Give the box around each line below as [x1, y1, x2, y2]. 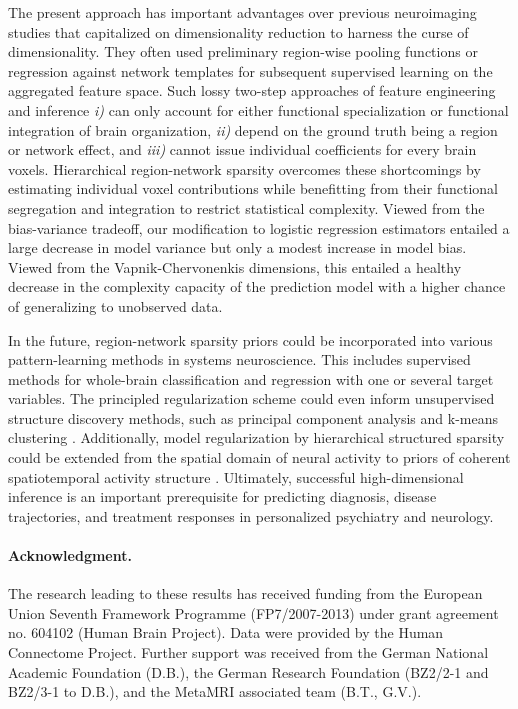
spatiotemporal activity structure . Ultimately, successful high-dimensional [8, 466, 464, 487]
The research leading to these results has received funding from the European [8, 583, 483, 604]
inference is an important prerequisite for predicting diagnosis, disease [8, 486, 437, 507]
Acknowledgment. [8, 545, 132, 566]
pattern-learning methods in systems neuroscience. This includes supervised [8, 349, 471, 370]
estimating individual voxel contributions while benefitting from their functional [8, 178, 498, 199]
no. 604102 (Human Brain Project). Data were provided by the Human [8, 622, 444, 643]
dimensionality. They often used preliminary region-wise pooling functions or [8, 41, 478, 62]
